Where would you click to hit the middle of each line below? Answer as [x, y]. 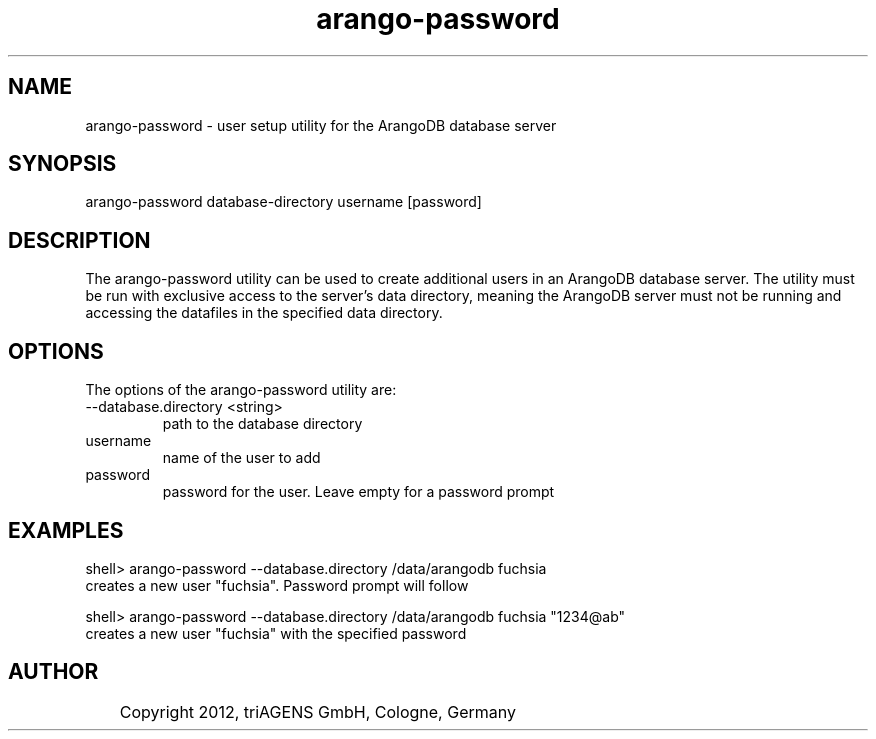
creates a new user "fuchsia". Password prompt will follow [277, 585]
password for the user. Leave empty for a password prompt [358, 492]
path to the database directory [262, 424]
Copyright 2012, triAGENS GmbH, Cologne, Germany [317, 711]
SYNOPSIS [62, 164]
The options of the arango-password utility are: [241, 390]
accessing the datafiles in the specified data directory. [264, 313]
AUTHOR [53, 672]
